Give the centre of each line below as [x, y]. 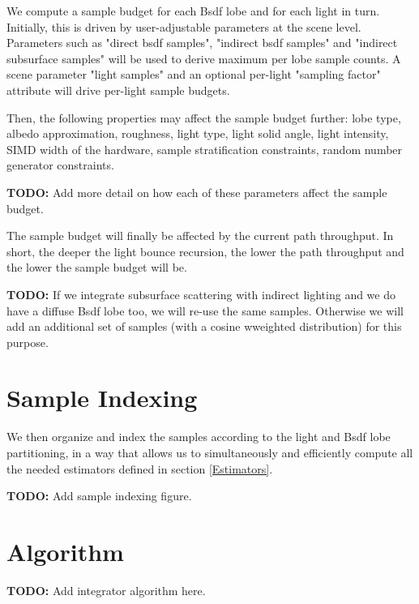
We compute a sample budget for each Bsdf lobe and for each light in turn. [193, 11]
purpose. [28, 342]
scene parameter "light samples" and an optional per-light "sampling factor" [194, 74]
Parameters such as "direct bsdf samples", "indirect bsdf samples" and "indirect [202, 43]
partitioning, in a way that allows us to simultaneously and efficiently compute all [210, 452]
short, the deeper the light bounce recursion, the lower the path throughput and [205, 251]
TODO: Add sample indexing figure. [99, 496]
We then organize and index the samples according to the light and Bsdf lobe [199, 437]
